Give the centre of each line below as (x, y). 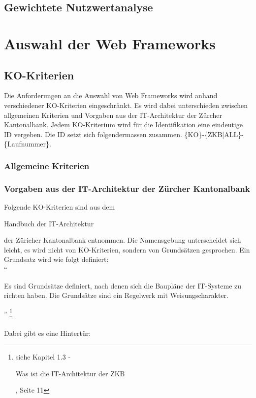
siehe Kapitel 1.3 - (43, 357)
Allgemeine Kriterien (47, 165)
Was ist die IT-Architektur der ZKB (70, 373)
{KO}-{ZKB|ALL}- (214, 134)
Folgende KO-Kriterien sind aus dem (60, 206)
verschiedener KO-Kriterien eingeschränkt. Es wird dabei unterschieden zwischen (126, 105)
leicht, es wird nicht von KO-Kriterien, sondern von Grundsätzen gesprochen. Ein (127, 249)
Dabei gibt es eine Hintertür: (48, 333)
